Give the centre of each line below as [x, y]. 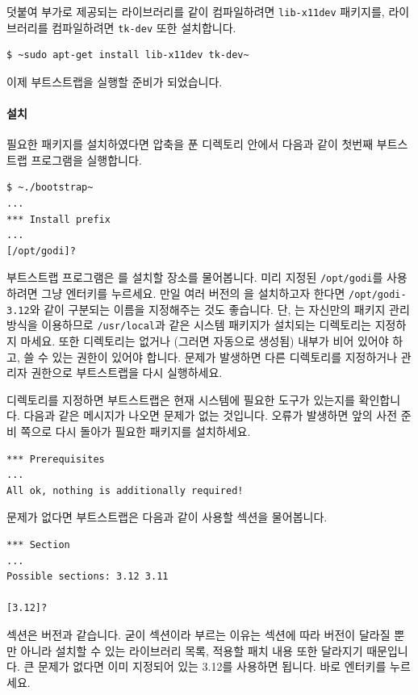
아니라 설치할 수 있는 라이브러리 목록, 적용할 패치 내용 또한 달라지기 [192, 650]
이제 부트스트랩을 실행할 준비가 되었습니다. [115, 81]
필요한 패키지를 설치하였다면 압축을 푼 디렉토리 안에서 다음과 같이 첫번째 [190, 144]
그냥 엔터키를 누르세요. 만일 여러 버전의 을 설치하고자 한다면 [193, 293]
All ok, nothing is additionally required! [125, 490]
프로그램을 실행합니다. [86, 159]
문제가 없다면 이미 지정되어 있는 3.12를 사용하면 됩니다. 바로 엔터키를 [212, 666]
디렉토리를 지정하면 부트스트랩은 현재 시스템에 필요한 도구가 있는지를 [181, 399]
